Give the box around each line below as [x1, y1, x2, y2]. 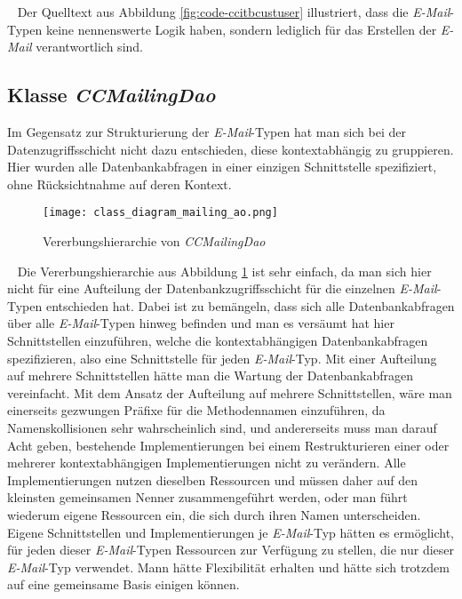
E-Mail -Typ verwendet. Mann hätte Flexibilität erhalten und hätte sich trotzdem [7, 557, 450, 576]
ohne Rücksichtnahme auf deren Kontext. [7, 174, 232, 193]
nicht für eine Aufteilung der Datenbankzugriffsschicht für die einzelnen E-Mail [7, 279, 437, 298]
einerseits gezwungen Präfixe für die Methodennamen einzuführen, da [7, 401, 386, 419]
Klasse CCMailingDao [7, 81, 216, 108]
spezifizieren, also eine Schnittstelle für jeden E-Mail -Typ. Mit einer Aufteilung [7, 348, 437, 367]
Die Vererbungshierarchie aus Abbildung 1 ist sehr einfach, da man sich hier [17, 261, 432, 280]
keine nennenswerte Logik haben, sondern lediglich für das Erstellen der [45, 20, 437, 38]
